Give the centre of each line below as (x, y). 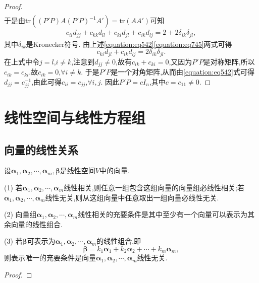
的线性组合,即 (119, 241)
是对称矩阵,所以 (229, 61)
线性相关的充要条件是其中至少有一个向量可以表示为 (163, 214)
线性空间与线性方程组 (75, 118)
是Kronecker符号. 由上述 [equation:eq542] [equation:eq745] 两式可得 (129, 44)
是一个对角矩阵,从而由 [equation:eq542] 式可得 (183, 72)
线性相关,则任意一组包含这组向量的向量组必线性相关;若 (154, 188)
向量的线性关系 (41, 149)
